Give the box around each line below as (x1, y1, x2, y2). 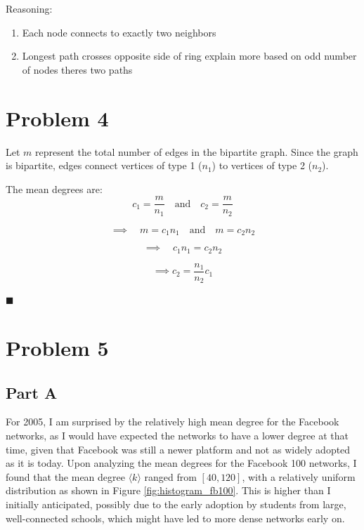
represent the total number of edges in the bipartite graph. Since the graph (35, 144, 358, 159)
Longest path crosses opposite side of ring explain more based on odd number (22, 48, 357, 63)
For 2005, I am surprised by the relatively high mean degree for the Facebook (6, 414, 339, 429)
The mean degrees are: (6, 181, 103, 196)
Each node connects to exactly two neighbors (22, 25, 216, 39)
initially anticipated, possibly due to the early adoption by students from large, (6, 496, 346, 511)
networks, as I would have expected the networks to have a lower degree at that (6, 428, 349, 442)
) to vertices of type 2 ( (212, 158, 313, 173)
